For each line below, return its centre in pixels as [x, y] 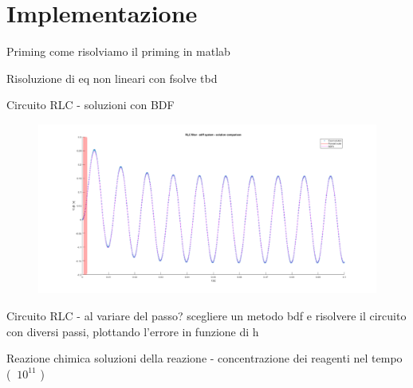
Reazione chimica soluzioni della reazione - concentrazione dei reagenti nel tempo [205, 358]
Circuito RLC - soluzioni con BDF [90, 105]
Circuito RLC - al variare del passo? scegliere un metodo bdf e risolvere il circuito [206, 315]
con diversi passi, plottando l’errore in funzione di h [133, 331]
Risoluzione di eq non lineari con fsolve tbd [112, 78]
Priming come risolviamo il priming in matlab [118, 51]
